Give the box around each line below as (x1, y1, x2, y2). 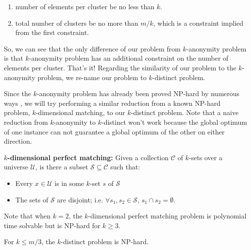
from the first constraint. (15, 27, 89, 37)
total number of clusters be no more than (15, 17, 138, 28)
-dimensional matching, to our (35, 107, 125, 117)
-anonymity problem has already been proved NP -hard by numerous (36, 88, 240, 99)
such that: (110, 162, 140, 172)
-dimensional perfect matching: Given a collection (7, 152, 169, 162)
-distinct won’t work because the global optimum (101, 117, 247, 127)
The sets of (15, 194, 49, 204)
